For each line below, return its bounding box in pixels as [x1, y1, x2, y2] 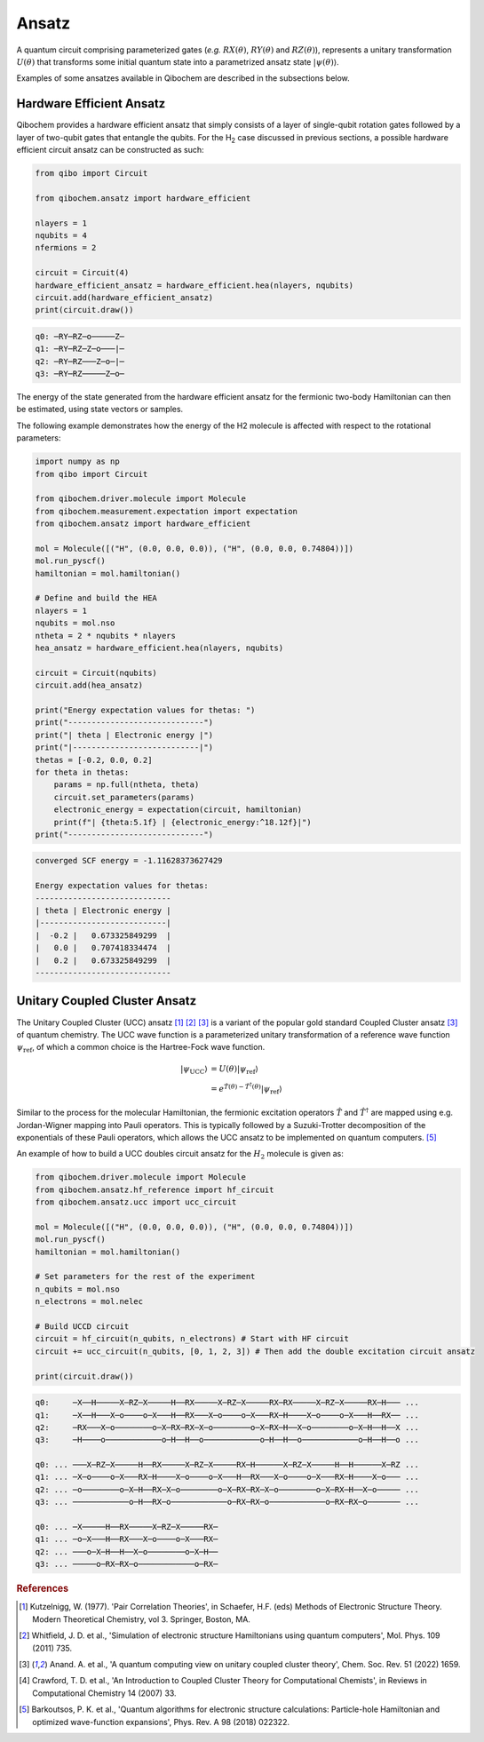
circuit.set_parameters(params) [53, 791, 195, 802]
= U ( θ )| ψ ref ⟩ [210, 1064, 259, 1077]
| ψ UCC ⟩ [180, 1064, 208, 1077]
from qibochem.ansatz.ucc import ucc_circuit [35, 1197, 237, 1207]
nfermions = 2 [35, 243, 97, 253]
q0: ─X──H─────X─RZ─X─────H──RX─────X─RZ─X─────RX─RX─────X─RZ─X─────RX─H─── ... [35, 1397, 419, 1408]
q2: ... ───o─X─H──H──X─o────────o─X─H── [35, 1547, 218, 1556]
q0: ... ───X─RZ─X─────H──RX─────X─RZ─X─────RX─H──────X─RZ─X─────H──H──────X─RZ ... [35, 1460, 419, 1470]
